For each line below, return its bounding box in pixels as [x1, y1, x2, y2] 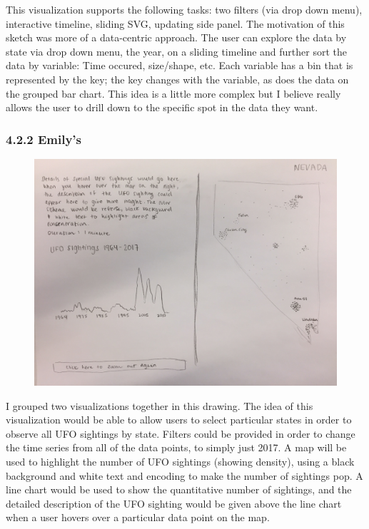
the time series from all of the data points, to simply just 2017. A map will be [6, 440, 347, 455]
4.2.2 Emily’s [6, 130, 81, 148]
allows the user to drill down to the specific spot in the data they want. [6, 100, 318, 115]
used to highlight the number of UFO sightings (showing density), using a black [6, 453, 355, 468]
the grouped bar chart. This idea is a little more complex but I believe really [6, 86, 341, 101]
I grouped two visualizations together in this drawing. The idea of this [6, 398, 313, 413]
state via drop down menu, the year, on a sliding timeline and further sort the [6, 43, 348, 58]
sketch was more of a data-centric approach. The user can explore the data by [6, 30, 347, 45]
